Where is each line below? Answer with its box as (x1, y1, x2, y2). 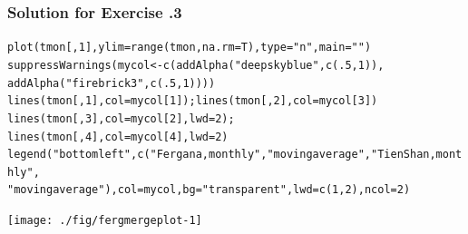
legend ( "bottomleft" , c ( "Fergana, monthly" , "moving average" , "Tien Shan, (7, 148, 436, 161)
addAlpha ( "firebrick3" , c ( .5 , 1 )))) (7, 76, 216, 90)
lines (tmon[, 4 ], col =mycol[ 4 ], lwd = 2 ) (7, 130, 229, 143)
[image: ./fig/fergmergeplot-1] (7, 214, 202, 228)
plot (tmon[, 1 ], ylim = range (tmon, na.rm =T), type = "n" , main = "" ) (7, 41, 372, 54)
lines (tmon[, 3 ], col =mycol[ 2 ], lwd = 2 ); (7, 112, 235, 125)
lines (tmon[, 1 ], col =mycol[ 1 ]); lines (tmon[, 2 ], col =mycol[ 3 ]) (7, 94, 378, 108)
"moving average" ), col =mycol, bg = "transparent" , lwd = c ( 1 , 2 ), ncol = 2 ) (7, 183, 411, 197)
